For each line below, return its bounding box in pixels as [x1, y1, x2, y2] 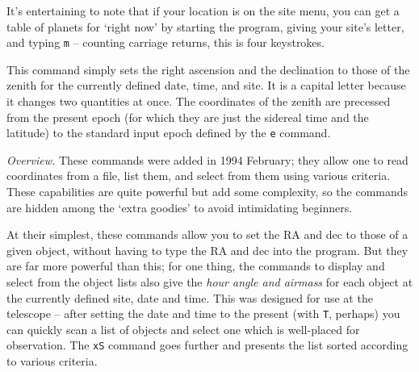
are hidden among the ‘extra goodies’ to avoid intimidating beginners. [6, 199, 353, 215]
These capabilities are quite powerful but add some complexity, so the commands [6, 183, 409, 200]
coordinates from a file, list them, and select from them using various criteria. [6, 167, 391, 184]
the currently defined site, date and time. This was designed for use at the [6, 289, 373, 306]
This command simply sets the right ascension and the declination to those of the [6, 61, 410, 77]
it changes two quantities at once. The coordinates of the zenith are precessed [6, 93, 391, 110]
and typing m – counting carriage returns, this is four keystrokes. [6, 34, 325, 51]
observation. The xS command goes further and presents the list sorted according [6, 336, 409, 353]
